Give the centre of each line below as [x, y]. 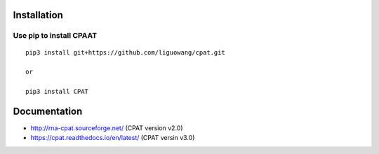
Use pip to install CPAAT [55, 36]
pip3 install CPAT [57, 92]
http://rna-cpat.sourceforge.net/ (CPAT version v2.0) [107, 128]
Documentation [48, 111]
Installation [38, 15]
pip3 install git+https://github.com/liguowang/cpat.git [126, 52]
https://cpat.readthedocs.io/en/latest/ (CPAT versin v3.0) [113, 138]
